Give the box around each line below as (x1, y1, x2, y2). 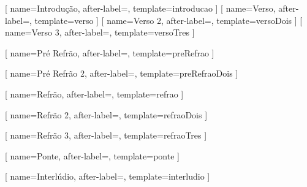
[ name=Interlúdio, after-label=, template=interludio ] (5, 170, 210, 183)
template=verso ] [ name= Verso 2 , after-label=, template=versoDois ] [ (34, 13, 303, 26)
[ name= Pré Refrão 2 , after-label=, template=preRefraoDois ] (5, 67, 238, 80)
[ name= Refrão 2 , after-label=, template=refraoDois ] (5, 108, 208, 121)
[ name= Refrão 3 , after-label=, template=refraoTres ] (5, 129, 207, 142)
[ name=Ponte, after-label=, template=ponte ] (5, 149, 180, 162)
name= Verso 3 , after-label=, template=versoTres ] (5, 26, 195, 39)
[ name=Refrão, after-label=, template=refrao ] (5, 87, 184, 100)
